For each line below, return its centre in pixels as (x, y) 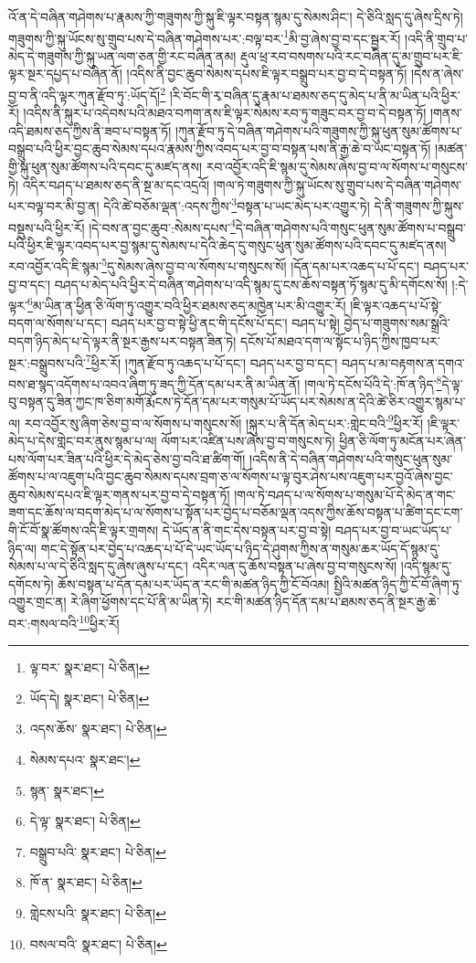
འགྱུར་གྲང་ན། (37, 602)
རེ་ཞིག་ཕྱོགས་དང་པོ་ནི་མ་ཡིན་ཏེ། (141, 602)
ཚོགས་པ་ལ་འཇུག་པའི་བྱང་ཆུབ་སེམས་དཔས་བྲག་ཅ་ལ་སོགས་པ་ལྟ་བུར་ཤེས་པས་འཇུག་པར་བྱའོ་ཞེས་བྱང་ (231, 476)
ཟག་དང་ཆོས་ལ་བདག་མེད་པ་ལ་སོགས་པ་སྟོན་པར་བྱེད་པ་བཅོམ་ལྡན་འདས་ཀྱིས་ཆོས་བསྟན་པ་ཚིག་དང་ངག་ (236, 512)
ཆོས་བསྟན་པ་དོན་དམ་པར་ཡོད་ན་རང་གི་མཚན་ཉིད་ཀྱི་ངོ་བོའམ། (194, 583)
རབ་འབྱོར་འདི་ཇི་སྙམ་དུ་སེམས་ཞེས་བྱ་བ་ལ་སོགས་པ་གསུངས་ (337, 167)
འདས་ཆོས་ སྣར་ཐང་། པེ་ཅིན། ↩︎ (98, 729)
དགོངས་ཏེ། (31, 583)
